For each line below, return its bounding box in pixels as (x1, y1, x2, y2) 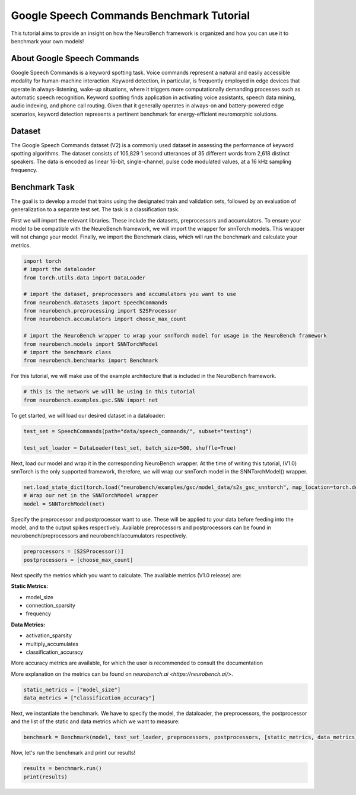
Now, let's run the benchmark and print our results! (11, 749, 136, 756)
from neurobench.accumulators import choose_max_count (23, 316, 186, 323)
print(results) (23, 773, 68, 780)
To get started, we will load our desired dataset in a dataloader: (11, 412, 166, 419)
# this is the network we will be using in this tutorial (23, 389, 196, 395)
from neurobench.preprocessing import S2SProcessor (23, 307, 177, 314)
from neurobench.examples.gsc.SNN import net (23, 396, 158, 403)
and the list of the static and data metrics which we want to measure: (11, 718, 180, 725)
